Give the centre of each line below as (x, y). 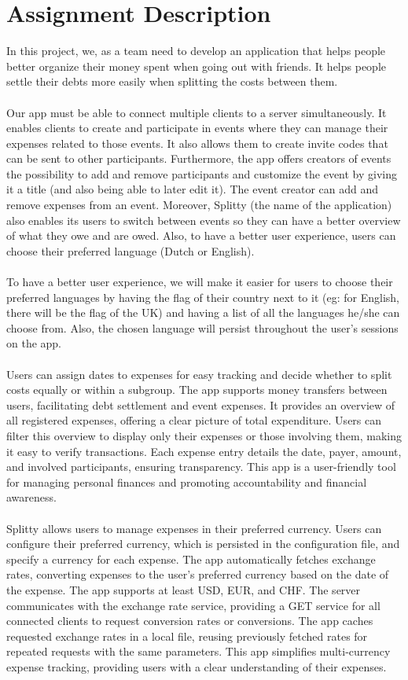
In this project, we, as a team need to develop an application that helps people (196, 51)
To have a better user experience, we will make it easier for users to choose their (200, 282)
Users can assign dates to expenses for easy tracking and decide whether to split (199, 374)
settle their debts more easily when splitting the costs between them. (172, 81)
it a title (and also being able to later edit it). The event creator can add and (193, 189)
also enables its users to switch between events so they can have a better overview (204, 220)
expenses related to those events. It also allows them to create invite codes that (197, 143)
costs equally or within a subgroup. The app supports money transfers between (197, 390)
